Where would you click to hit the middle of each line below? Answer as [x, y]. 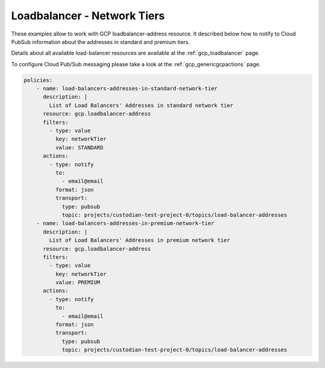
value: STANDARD [79, 147]
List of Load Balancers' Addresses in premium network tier [140, 240]
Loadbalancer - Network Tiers [88, 16]
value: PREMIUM [78, 282]
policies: [38, 80]
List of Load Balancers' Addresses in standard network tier [141, 105]
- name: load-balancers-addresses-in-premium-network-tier [125, 223]
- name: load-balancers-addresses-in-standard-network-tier [127, 89]
